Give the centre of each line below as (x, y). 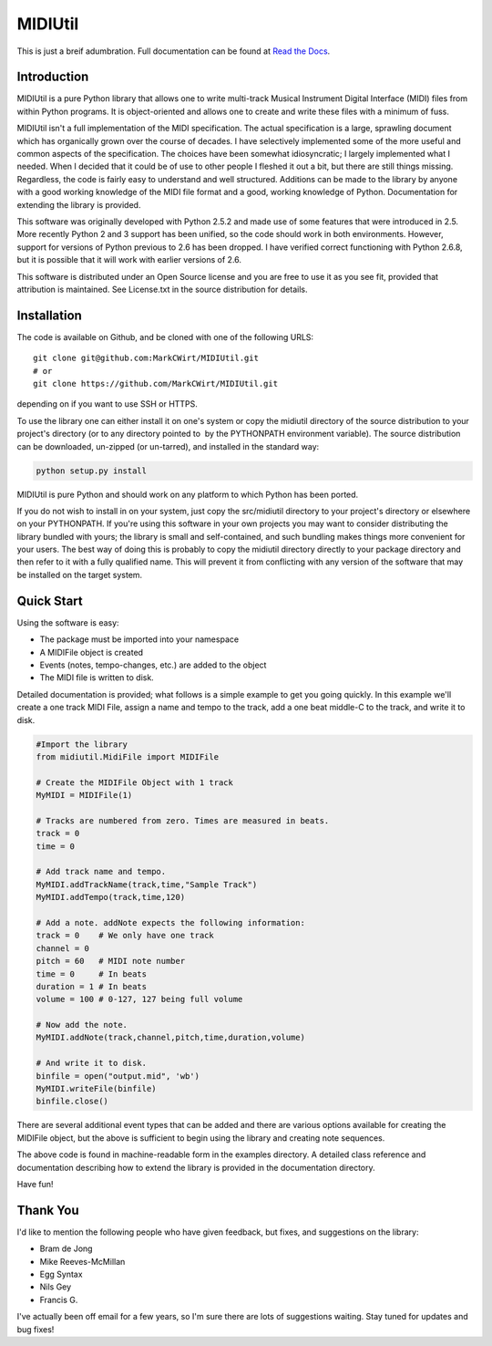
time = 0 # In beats (92, 974)
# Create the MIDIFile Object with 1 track (135, 782)
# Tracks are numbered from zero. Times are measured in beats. (183, 820)
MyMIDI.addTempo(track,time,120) (111, 897)
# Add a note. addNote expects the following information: (170, 922)
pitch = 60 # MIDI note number (111, 961)
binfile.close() (72, 1102)
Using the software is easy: (68, 622)
